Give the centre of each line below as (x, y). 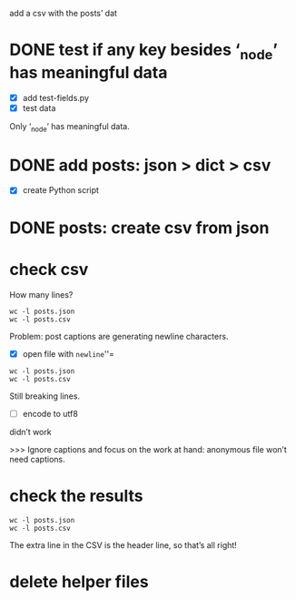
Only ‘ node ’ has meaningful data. (69, 127)
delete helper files (79, 581)
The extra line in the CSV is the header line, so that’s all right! (123, 544)
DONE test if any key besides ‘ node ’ (144, 51)
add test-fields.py (55, 97)
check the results (76, 496)
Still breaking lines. (44, 396)
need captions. (37, 459)
